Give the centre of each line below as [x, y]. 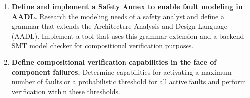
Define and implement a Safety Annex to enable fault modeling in [127, 6]
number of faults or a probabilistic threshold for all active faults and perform [129, 81]
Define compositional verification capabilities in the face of [114, 62]
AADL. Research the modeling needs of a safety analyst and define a [118, 16]
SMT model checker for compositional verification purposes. [103, 45]
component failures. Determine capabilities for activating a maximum [122, 72]
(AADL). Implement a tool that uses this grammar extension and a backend [128, 35]
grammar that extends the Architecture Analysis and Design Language [119, 26]
